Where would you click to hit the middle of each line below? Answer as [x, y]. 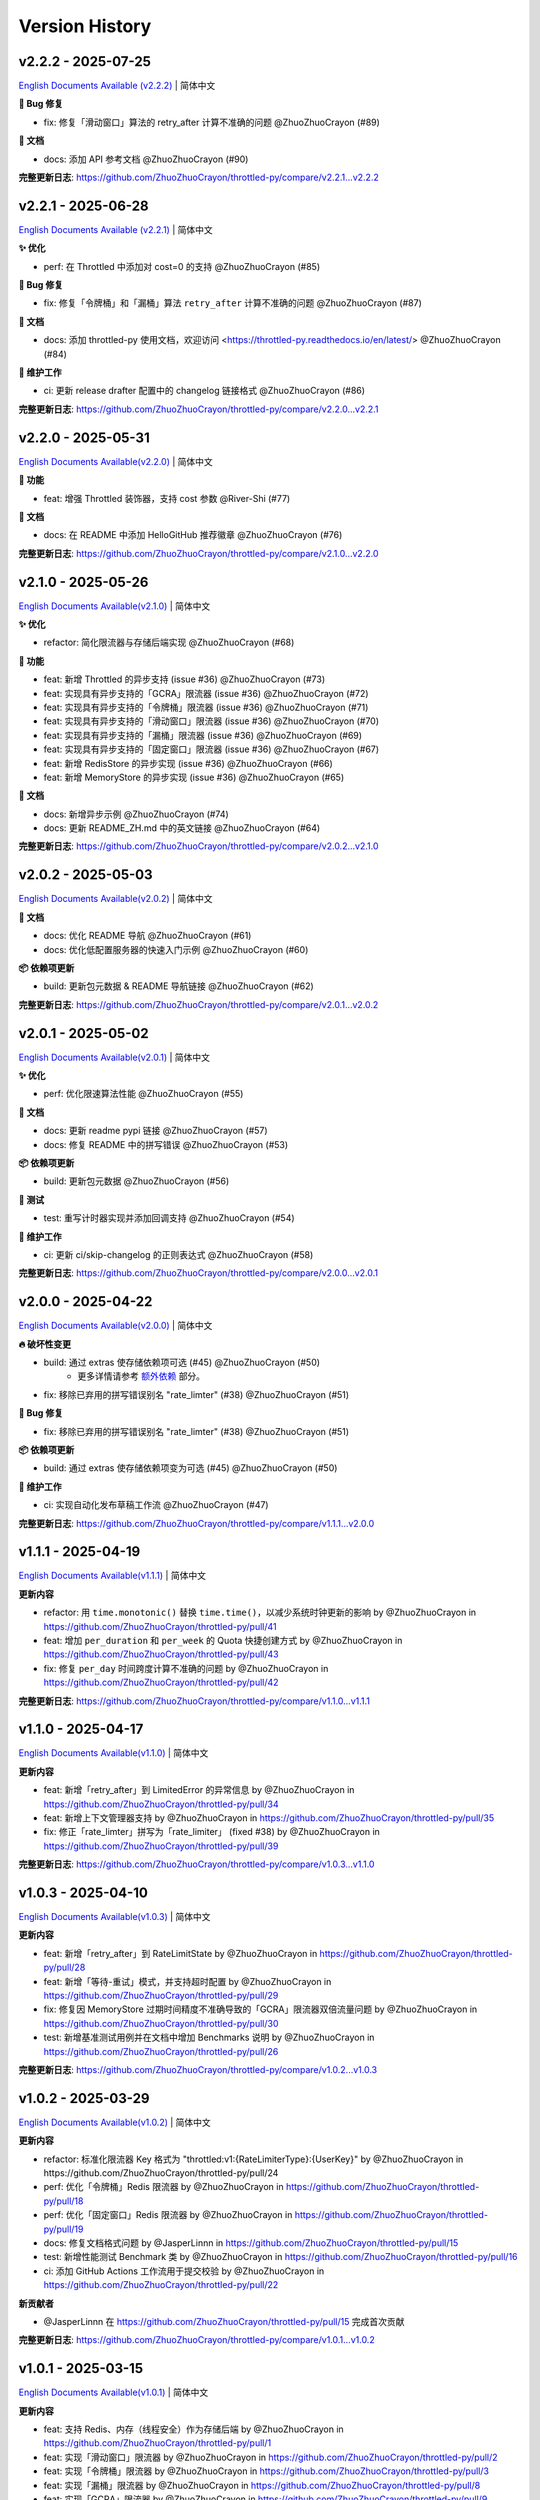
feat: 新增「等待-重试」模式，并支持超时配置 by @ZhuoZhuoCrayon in [187, 1981]
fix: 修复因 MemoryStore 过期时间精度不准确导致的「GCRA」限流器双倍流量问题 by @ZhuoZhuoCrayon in [260, 2009]
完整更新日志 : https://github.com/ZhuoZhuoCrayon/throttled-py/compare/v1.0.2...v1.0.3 [198, 2069]
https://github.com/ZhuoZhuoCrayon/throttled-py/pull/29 [161, 1996]
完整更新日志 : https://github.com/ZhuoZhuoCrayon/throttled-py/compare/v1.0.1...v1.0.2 [196, 2340]
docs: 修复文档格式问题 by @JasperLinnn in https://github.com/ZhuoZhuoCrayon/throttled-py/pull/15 [251, 2243]
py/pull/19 [63, 2229]
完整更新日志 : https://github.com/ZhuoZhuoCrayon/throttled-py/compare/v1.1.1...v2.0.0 [196, 1523]
